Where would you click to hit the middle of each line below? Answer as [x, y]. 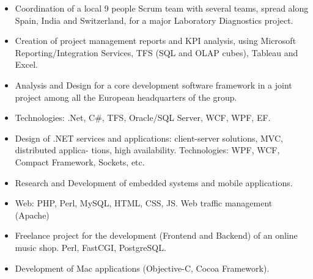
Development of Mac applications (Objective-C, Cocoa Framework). [142, 268]
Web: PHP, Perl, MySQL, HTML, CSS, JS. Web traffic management [144, 203]
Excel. [26, 64]
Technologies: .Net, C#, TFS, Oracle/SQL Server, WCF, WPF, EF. [143, 118]
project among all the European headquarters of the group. [126, 97]
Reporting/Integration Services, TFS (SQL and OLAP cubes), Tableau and [156, 52]
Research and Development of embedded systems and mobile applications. [154, 182]
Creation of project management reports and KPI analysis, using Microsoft [156, 41]
